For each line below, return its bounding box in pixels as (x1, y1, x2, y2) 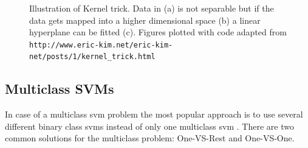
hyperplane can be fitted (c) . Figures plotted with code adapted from (29, 26, 287, 38)
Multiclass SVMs (5, 79, 114, 98)
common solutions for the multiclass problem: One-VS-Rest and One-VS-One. (5, 132, 295, 144)
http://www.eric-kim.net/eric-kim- (29, 40, 173, 49)
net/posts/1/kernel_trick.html (29, 52, 156, 62)
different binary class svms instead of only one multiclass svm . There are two (5, 119, 294, 132)
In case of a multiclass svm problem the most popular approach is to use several (5, 108, 303, 121)
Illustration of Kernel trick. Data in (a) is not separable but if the (29, 2, 274, 14)
